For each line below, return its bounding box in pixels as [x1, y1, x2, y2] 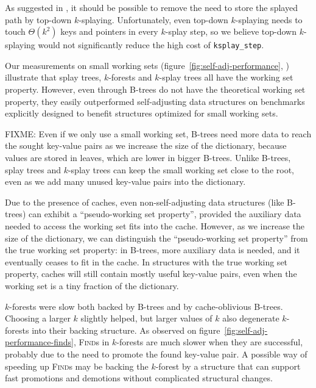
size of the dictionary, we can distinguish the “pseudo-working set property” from [5, 231, 308, 244]
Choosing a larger [5, 312, 71, 325]
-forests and [108, 71, 152, 84]
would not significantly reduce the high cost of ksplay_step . [38, 38, 264, 51]
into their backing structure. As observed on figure [32, 323, 220, 336]
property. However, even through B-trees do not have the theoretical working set [5, 83, 306, 96]
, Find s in [73, 336, 110, 348]
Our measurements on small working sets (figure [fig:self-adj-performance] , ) [5, 59, 289, 71]
